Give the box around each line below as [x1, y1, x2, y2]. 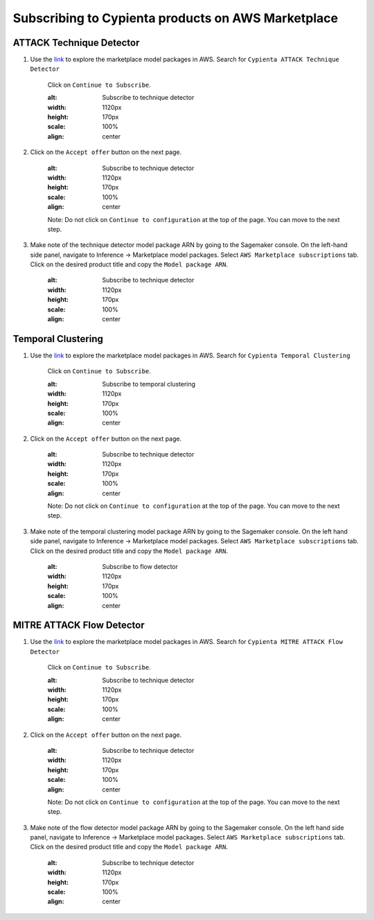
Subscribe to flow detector [102, 562, 179, 570]
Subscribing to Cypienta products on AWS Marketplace [12, 10, 339, 26]
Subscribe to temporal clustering [102, 380, 196, 388]
